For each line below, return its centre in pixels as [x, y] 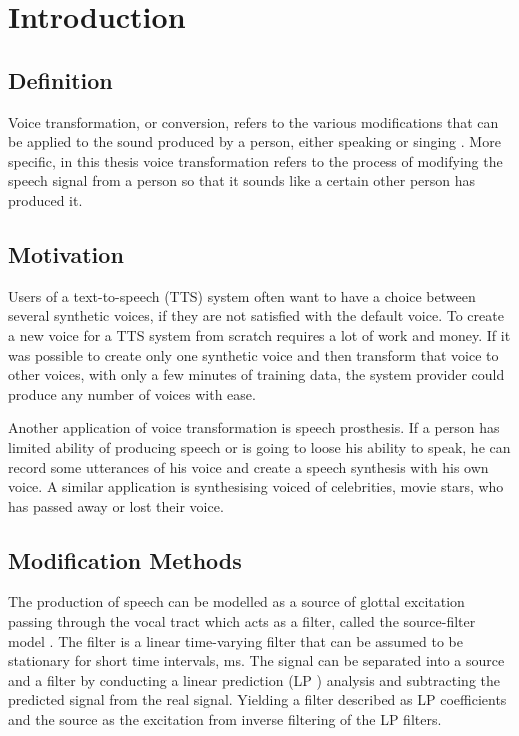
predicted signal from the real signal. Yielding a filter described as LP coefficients [257, 699]
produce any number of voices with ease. [132, 393]
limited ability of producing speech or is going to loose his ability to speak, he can [259, 446]
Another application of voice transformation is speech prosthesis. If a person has [254, 427]
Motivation [66, 253]
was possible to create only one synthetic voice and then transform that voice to [253, 354]
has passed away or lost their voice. [116, 505]
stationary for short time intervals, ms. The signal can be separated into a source [256, 660]
